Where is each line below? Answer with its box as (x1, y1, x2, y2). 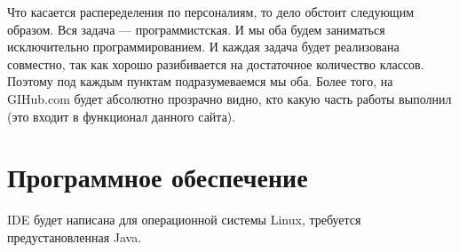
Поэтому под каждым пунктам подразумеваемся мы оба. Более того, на (7, 72, 393, 91)
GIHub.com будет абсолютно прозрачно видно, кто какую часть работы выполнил (7, 89, 452, 107)
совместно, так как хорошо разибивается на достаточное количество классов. (7, 54, 424, 73)
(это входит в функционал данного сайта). (7, 106, 236, 125)
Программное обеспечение (7, 159, 308, 195)
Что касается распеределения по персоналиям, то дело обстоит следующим (7, 3, 415, 20)
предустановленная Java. (7, 227, 142, 246)
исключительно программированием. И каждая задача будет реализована (7, 37, 400, 56)
